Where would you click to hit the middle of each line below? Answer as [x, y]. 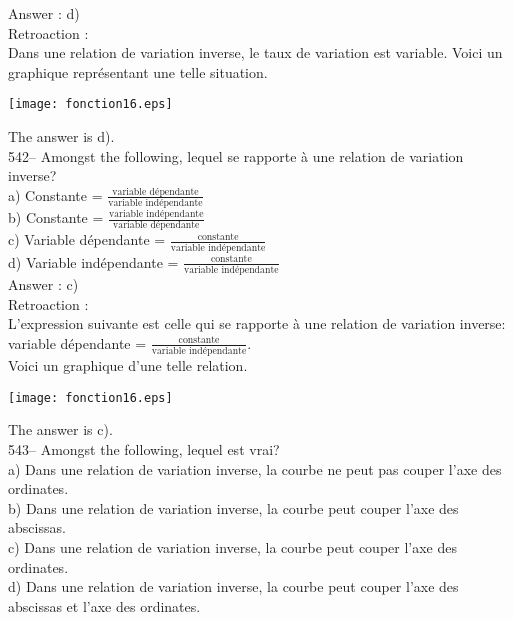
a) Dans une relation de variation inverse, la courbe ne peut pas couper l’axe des [255, 468]
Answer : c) [43, 284]
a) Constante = [55, 194]
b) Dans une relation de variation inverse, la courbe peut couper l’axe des [233, 507]
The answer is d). [61, 136]
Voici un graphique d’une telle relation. [128, 365]
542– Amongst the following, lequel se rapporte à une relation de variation [236, 155]
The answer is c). [60, 429]
